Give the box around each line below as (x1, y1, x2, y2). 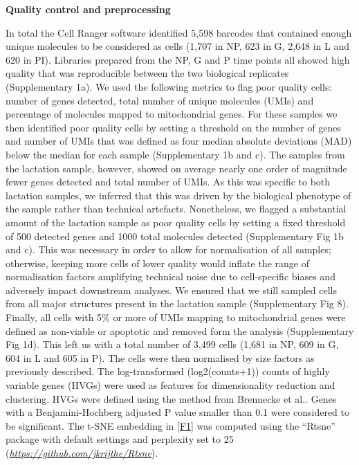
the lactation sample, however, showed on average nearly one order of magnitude (6, 161, 347, 175)
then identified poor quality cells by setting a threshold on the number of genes (6, 120, 342, 134)
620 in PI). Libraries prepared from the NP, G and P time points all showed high (6, 52, 350, 66)
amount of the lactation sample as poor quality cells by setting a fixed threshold (6, 215, 346, 229)
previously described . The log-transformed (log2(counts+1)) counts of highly (6, 364, 330, 379)
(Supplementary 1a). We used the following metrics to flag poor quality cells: (6, 79, 332, 93)
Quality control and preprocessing (6, 2, 171, 16)
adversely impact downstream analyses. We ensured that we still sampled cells (6, 282, 338, 297)
